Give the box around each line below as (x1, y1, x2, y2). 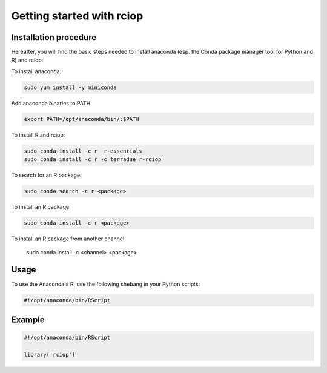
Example (11, 314, 45, 325)
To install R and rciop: (11, 131, 65, 139)
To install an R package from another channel (11, 235, 125, 242)
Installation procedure (11, 32, 97, 42)
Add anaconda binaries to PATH (11, 99, 91, 107)
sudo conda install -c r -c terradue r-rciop (24, 156, 162, 163)
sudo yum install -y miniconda (24, 84, 117, 91)
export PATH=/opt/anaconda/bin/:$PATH (24, 116, 139, 122)
